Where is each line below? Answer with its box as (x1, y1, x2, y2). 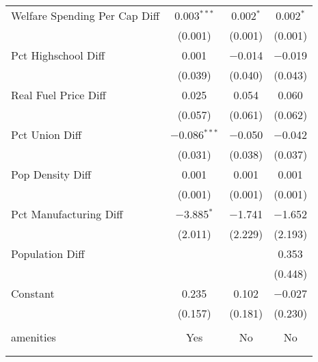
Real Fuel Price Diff (11, 87, 106, 103)
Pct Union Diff (11, 127, 82, 142)
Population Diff (11, 246, 85, 261)
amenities (11, 329, 56, 345)
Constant (11, 285, 55, 301)
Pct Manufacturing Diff (11, 206, 123, 222)
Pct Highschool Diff (11, 47, 105, 63)
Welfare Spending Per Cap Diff (11, 8, 160, 23)
